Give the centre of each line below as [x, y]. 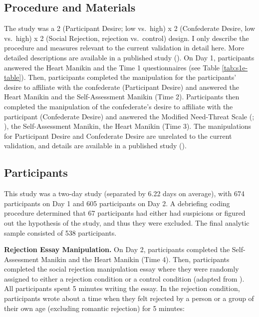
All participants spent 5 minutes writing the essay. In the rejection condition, [122, 288]
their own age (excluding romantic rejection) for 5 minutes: [94, 308]
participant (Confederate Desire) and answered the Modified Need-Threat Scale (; [129, 116]
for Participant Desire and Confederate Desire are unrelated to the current [118, 136]
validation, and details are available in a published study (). [95, 146]
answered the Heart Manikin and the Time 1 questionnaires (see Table [112, 67]
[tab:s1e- [235, 67]
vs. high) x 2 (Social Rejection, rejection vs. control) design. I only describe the [127, 38]
